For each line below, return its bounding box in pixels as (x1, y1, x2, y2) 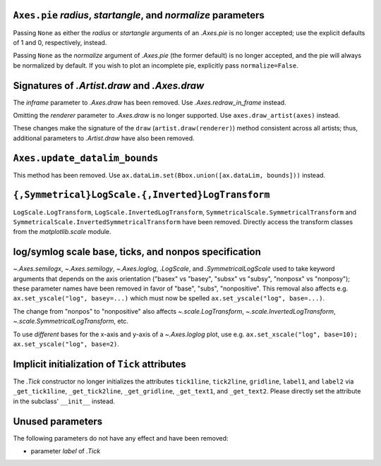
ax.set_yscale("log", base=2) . (13, 340, 120, 348)
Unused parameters (13, 415, 103, 427)
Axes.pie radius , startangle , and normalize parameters (13, 9, 265, 21)
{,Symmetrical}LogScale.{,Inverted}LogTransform (13, 189, 270, 201)
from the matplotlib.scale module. (13, 228, 112, 236)
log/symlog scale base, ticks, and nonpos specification (13, 246, 261, 258)
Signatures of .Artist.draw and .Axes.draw (13, 80, 205, 92)
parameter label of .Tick (30, 446, 101, 455)
